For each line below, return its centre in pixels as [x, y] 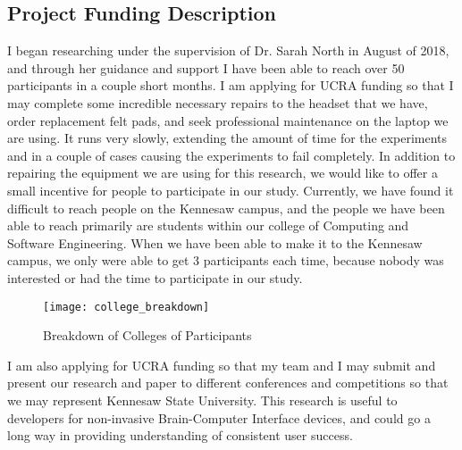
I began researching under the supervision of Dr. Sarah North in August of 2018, [228, 50]
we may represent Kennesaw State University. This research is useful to [202, 400]
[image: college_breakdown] [126, 307]
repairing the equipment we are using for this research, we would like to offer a [223, 173]
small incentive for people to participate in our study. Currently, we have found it [231, 190]
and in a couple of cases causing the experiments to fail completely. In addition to [231, 155]
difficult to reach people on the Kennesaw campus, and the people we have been [226, 208]
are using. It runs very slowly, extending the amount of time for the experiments [227, 138]
